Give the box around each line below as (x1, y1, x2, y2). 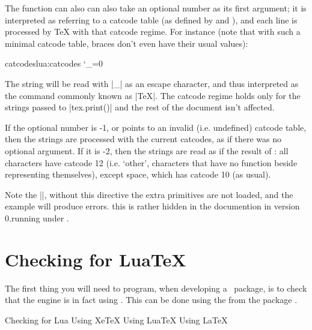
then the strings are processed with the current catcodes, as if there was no (5, 133, 281, 145)
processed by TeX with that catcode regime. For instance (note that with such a (5, 25, 301, 38)
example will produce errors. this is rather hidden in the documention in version (5, 200, 300, 212)
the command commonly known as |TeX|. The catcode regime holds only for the (5, 89, 301, 101)
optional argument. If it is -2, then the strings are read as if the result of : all (5, 144, 289, 157)
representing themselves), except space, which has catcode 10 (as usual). (5, 168, 271, 181)
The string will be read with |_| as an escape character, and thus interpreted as (5, 77, 299, 89)
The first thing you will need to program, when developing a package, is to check (5, 281, 307, 294)
